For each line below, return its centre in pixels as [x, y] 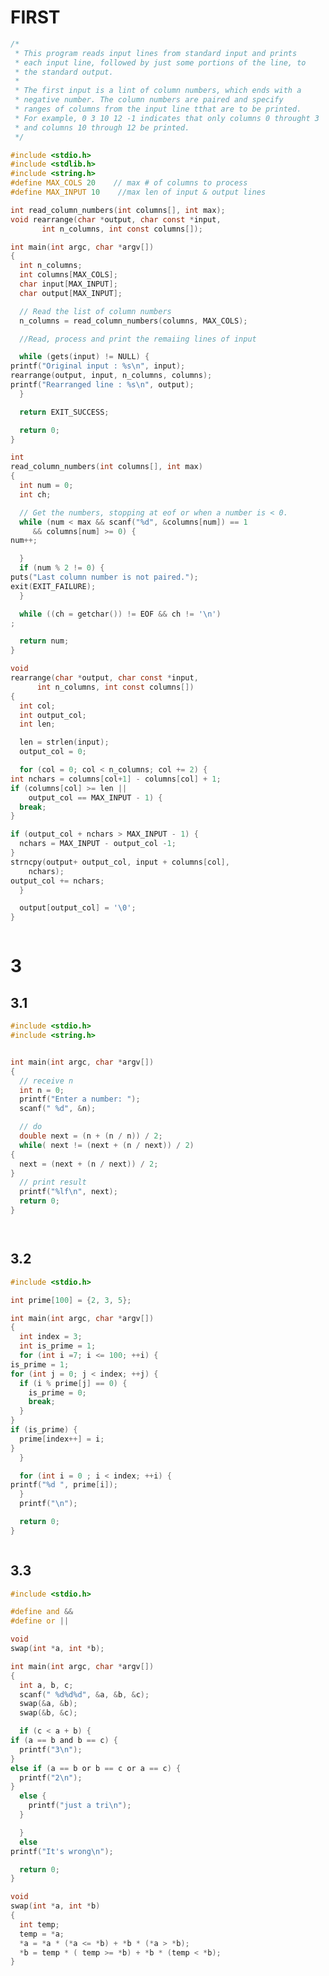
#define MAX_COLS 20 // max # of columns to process [129, 183]
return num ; [44, 641]
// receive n [46, 1081]
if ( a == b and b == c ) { [64, 1741]
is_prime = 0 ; [57, 1392]
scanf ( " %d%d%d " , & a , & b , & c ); [84, 1694]
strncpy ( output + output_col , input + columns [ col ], [120, 862]
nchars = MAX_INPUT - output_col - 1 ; [98, 844]
